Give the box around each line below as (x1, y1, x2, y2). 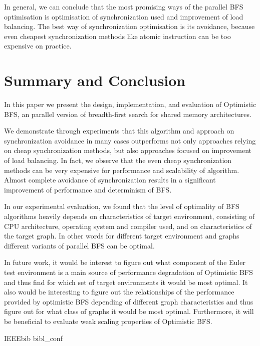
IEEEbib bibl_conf (4, 332, 63, 343)
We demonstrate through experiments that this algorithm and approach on (4, 125, 234, 136)
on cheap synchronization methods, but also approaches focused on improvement (4, 145, 252, 155)
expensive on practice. (4, 40, 72, 51)
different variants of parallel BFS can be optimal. (4, 240, 155, 250)
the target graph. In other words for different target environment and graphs (4, 230, 239, 241)
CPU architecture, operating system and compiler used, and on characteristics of (4, 220, 252, 231)
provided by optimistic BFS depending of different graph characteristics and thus (4, 296, 253, 306)
